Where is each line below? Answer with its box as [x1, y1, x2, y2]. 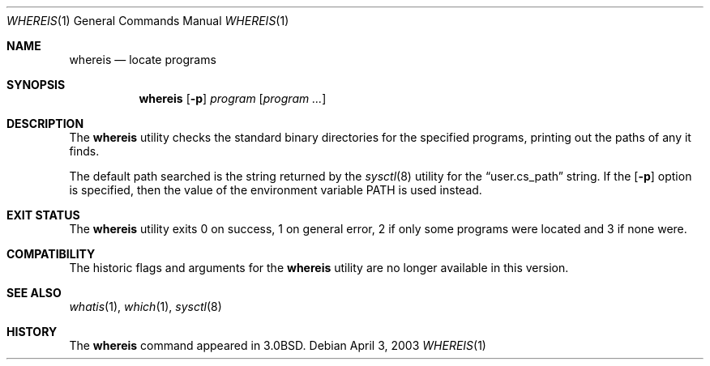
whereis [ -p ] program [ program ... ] [139, 91, 327, 105]
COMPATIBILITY [6, 247, 96, 261]
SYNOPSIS [6, 78, 66, 91]
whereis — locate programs [69, 53, 216, 66]
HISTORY [6, 325, 58, 338]
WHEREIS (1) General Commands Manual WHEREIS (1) [6, 14, 289, 28]
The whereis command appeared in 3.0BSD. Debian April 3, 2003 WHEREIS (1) [69, 338, 486, 352]
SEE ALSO [6, 286, 62, 300]
